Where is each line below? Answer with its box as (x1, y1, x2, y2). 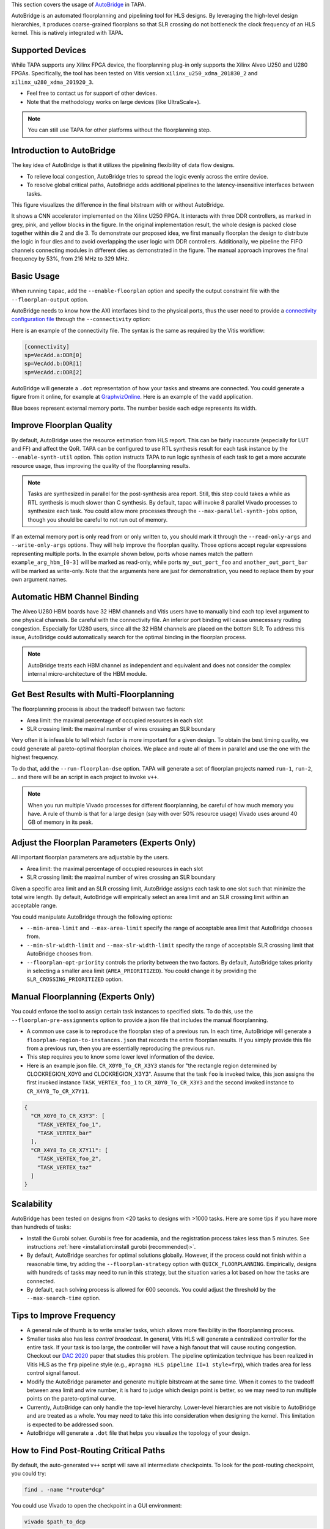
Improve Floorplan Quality (11, 420, 112, 431)
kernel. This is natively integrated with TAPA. (11, 29, 123, 37)
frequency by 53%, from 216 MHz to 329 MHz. (11, 255, 130, 262)
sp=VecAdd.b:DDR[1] (24, 360, 82, 367)
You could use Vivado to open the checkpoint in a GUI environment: (11, 1502, 182, 1509)
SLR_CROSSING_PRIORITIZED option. (26, 976, 123, 983)
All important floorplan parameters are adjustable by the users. (11, 854, 169, 861)
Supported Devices (11, 45, 87, 55)
